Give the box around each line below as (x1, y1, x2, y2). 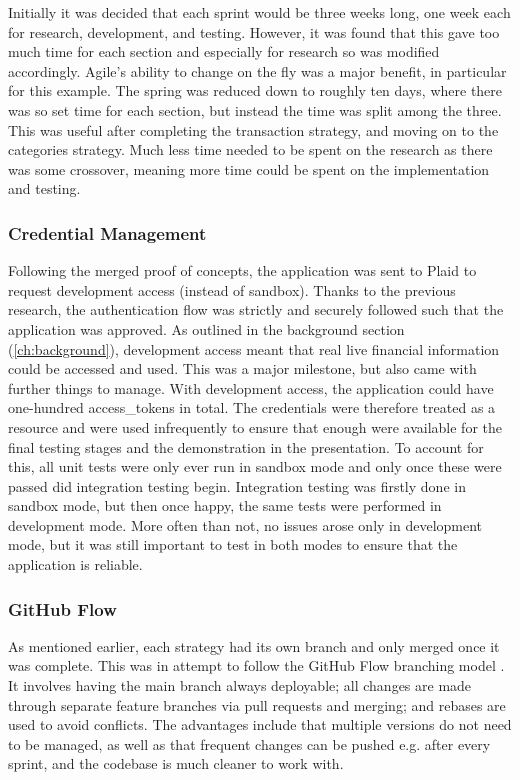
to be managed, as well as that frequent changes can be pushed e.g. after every (8, 733, 491, 754)
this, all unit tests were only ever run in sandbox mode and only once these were (8, 456, 502, 477)
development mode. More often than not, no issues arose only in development (8, 514, 483, 535)
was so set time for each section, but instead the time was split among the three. (8, 99, 502, 120)
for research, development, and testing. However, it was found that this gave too (8, 21, 500, 42)
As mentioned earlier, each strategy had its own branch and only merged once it (8, 635, 500, 656)
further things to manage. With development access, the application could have (8, 377, 494, 398)
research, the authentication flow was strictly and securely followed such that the (8, 299, 504, 320)
